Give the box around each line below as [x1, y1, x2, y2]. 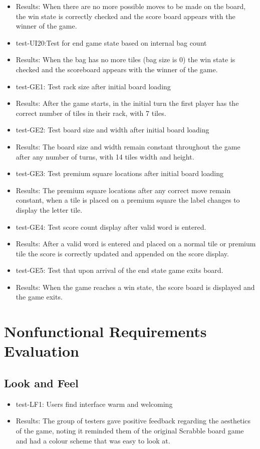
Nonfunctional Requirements [4, 321, 207, 342]
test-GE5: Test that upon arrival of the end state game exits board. [16, 265, 223, 275]
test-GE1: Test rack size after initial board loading [16, 81, 171, 91]
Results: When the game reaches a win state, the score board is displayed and [16, 281, 255, 292]
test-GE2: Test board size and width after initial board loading [16, 124, 209, 135]
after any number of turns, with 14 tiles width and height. [16, 151, 194, 162]
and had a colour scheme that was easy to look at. [16, 435, 170, 445]
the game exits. [16, 291, 63, 302]
